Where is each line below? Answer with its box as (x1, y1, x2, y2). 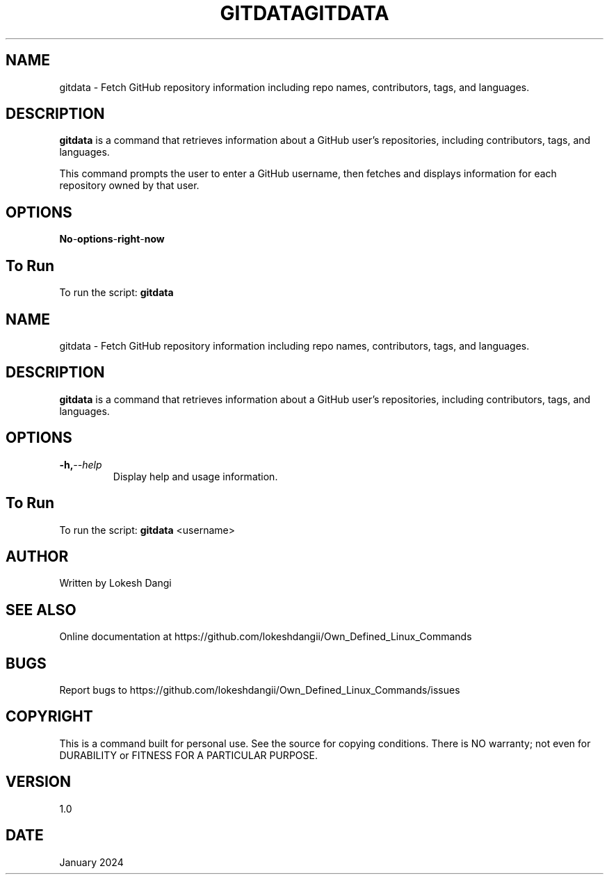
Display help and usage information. (113, 470, 278, 482)
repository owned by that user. (59, 179, 200, 192)
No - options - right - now (59, 233, 165, 245)
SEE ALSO (6, 601, 76, 619)
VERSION (6, 773, 72, 791)
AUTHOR (6, 547, 69, 565)
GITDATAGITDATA (220, 1, 389, 25)
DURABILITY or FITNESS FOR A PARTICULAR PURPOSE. (59, 749, 318, 761)
